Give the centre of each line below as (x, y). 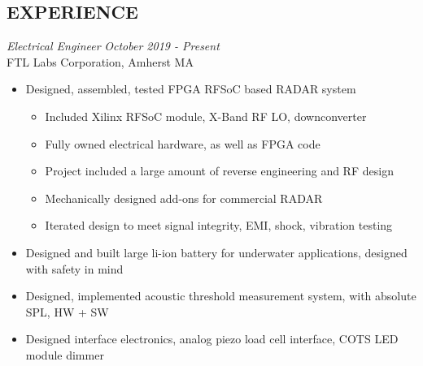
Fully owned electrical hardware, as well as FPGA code (183, 143)
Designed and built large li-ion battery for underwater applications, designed (216, 252)
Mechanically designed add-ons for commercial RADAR (184, 198)
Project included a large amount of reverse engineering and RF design (219, 171)
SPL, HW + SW (67, 311)
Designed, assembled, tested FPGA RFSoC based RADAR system (191, 89)
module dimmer (65, 354)
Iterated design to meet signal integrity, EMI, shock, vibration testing (219, 225)
